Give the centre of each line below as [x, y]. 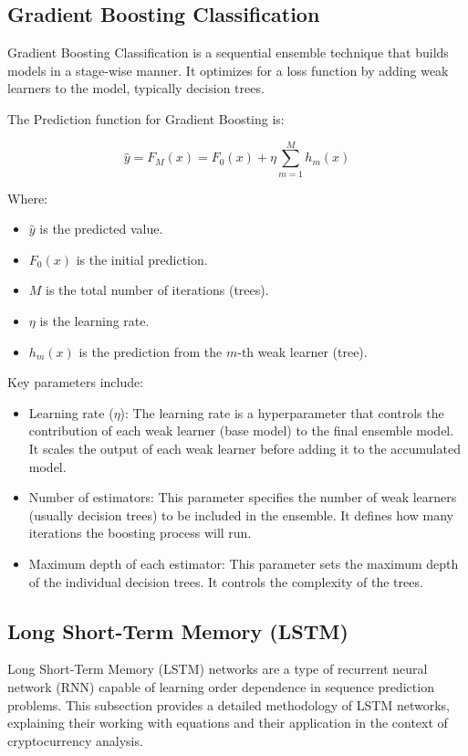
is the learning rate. [94, 321]
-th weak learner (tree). [302, 351]
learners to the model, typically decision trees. [136, 88]
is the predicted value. [101, 229]
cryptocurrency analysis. [75, 740]
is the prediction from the [151, 351]
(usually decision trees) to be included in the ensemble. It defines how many [241, 514]
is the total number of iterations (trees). [157, 290]
